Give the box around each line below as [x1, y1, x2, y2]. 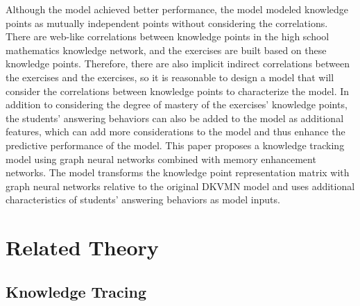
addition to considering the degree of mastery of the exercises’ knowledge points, [6, 97, 348, 112]
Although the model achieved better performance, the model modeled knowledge [6, 2, 349, 16]
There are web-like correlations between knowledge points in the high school [6, 29, 329, 44]
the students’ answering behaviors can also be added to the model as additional [6, 110, 344, 125]
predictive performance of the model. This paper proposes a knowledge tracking [6, 137, 345, 152]
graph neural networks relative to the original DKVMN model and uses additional [6, 178, 355, 193]
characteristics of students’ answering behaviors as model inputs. [6, 192, 280, 207]
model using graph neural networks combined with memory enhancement [6, 151, 316, 166]
